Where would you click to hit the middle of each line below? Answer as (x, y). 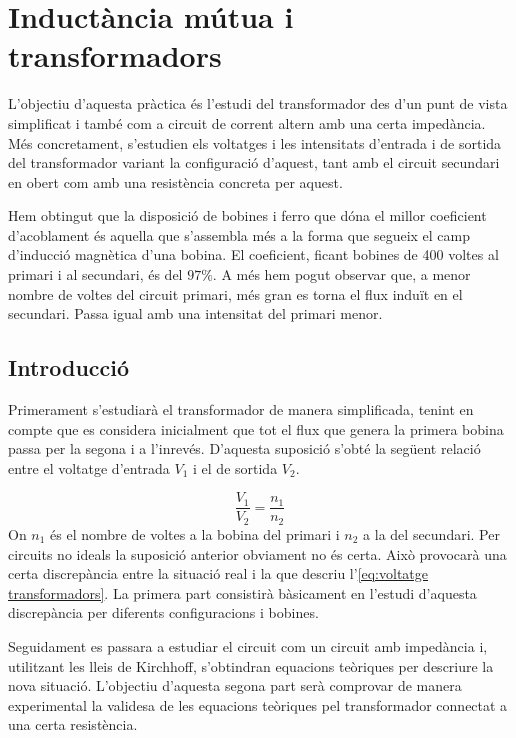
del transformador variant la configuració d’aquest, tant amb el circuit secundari (254, 162)
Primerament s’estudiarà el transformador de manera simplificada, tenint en (241, 409)
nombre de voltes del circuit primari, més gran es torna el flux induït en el (235, 293)
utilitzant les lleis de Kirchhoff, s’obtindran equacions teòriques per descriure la (251, 665)
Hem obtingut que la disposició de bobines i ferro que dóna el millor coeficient (247, 215)
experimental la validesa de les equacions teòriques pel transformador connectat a (258, 704)
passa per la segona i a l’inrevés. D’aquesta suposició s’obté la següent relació (244, 448)
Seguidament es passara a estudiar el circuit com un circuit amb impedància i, (248, 645)
